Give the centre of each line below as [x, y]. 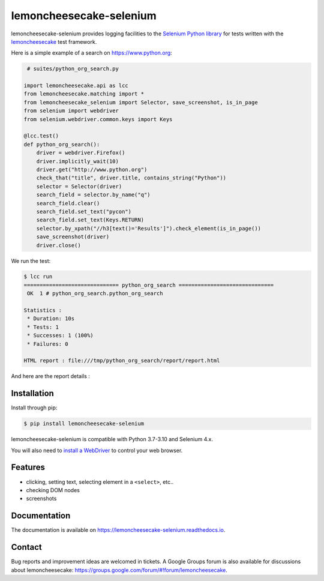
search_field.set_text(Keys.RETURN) [90, 220]
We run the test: [31, 260]
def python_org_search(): [62, 144]
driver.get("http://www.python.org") [92, 170]
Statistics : [43, 310]
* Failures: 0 [48, 344]
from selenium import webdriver [71, 111]
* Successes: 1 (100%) [61, 336]
